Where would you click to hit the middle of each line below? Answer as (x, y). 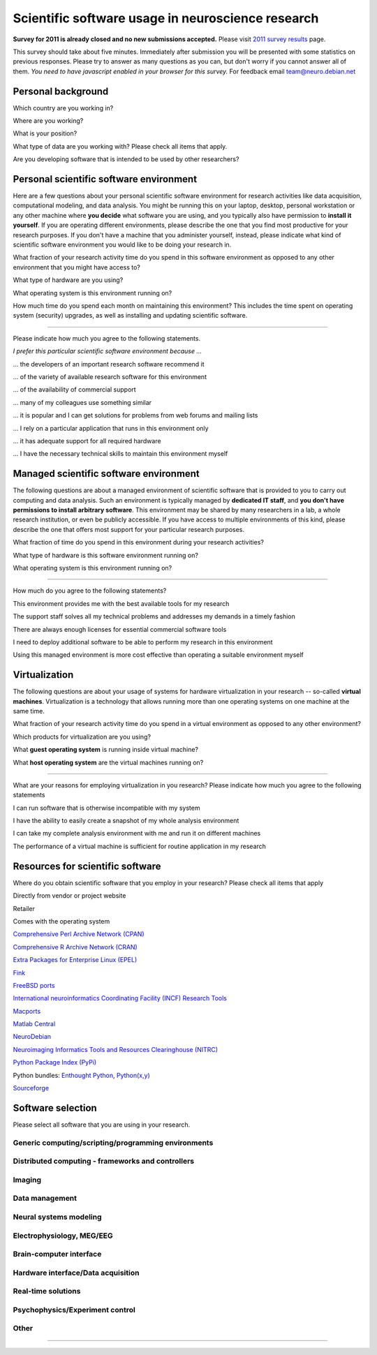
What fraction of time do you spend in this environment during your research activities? (139, 542)
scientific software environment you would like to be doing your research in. (122, 245)
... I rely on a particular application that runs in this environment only (111, 428)
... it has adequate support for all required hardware (87, 440)
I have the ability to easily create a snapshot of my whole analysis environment (126, 821)
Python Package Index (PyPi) (55, 1062)
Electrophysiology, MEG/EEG (63, 1236)
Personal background (61, 91)
